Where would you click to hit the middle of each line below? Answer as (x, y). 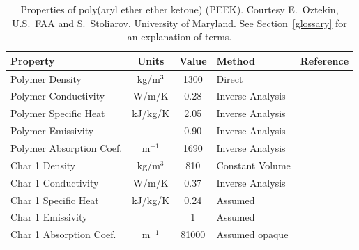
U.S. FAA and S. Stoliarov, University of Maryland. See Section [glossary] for (179, 23)
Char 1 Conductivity (55, 182)
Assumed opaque (252, 234)
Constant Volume (253, 165)
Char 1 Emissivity (49, 217)
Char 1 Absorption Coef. (63, 234)
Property (33, 60)
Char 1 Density (43, 165)
